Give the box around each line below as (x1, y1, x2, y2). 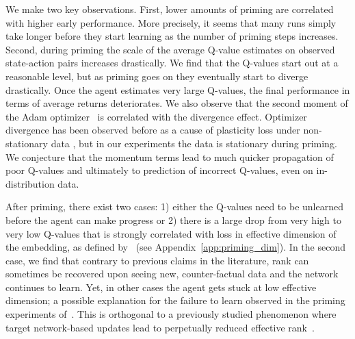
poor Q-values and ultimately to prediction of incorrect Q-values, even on (5, 163, 313, 177)
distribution (5, 176, 55, 190)
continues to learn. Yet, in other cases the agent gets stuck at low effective (5, 279, 317, 294)
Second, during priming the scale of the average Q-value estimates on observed (5, 42, 335, 56)
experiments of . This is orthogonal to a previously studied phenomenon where (5, 307, 337, 321)
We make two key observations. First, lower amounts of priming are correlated (5, 2, 334, 16)
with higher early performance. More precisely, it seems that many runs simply (5, 15, 337, 29)
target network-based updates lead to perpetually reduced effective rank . (5, 320, 315, 334)
